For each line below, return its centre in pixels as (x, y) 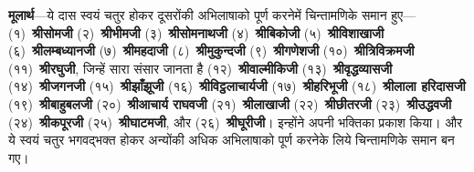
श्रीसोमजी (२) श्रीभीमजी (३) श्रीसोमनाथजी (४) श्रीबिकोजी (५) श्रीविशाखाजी (208, 32)
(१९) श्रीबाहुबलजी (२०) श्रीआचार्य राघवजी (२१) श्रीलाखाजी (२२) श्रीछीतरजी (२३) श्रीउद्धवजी (230, 103)
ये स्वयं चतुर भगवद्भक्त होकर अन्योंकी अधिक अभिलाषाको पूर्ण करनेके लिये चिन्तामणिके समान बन (232, 140)
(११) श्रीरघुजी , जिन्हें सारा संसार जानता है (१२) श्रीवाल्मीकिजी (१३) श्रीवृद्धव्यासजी (200, 68)
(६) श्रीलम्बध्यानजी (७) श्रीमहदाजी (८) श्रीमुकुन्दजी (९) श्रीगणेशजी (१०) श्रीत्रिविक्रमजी (211, 51)
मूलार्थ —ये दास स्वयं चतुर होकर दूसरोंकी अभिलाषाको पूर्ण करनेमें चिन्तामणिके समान (198, 15)
